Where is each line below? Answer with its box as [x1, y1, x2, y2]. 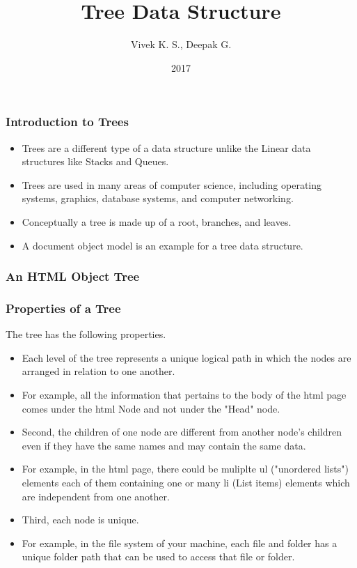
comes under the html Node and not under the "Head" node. [22, 401, 280, 415]
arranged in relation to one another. [22, 364, 175, 378]
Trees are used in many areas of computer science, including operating [22, 177, 322, 192]
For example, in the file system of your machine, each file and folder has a [22, 535, 338, 550]
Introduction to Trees [6, 113, 129, 130]
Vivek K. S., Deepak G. [130, 37, 232, 52]
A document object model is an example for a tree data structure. [22, 238, 303, 252]
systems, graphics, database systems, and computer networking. [22, 191, 294, 206]
